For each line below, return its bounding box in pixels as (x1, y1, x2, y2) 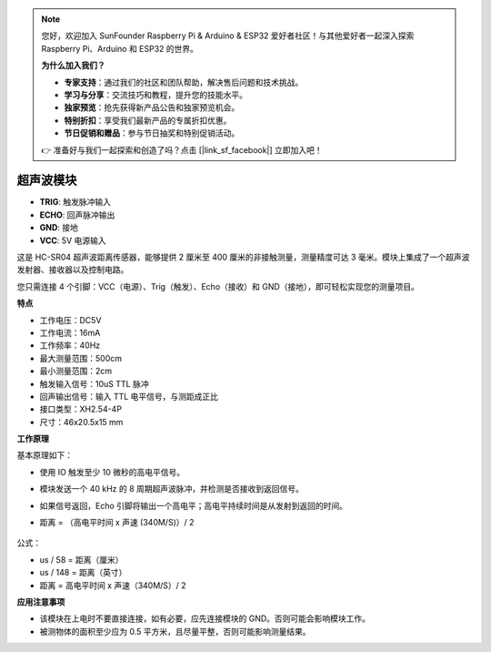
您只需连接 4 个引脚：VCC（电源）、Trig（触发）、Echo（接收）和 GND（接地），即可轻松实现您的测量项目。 (16, 280, 420, 291)
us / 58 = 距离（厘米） (39, 554, 124, 565)
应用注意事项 (16, 596, 65, 607)
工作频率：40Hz (39, 340, 101, 351)
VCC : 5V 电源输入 (39, 235, 106, 246)
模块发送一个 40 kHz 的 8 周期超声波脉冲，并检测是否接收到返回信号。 (39, 484, 305, 494)
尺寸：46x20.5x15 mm (39, 416, 124, 427)
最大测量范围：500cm (39, 352, 123, 363)
